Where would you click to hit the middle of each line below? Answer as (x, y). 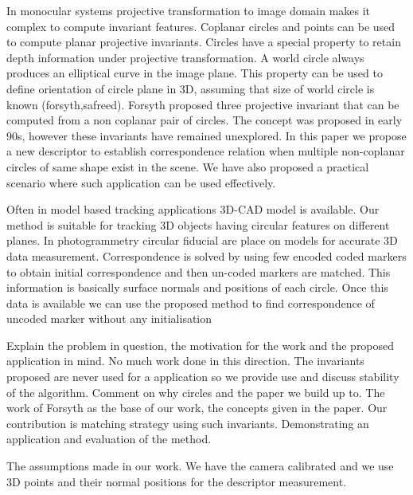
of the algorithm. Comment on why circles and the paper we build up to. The (196, 392)
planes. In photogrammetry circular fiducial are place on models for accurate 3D (202, 240)
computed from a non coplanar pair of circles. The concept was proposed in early (205, 120)
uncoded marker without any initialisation (109, 318)
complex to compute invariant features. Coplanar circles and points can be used (201, 26)
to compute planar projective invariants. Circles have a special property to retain (204, 42)
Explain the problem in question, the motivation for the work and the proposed (201, 345)
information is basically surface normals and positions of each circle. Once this (197, 287)
